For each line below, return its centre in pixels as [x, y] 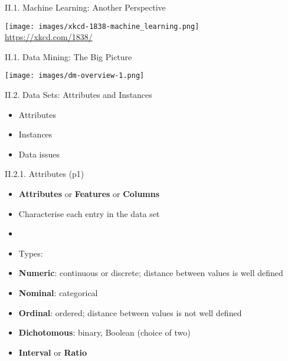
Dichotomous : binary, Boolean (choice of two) [104, 332]
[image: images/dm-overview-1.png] [75, 76]
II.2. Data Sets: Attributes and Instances [78, 95]
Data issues [39, 154]
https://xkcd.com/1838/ [49, 37]
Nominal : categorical [58, 293]
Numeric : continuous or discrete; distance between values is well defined [151, 273]
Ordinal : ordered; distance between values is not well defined [130, 312]
